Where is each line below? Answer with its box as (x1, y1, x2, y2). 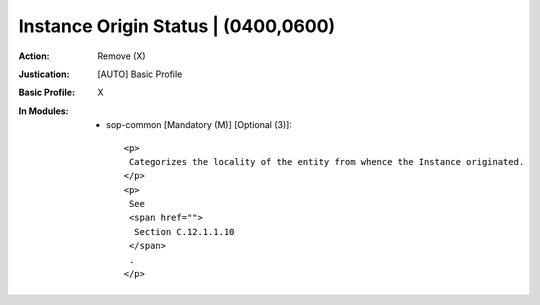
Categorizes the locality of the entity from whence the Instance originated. (128, 156, 525, 167)
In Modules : (18, 105, 69, 117)
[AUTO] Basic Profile (97, 68, 183, 80)
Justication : (18, 68, 70, 80)
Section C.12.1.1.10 (133, 226, 235, 237)
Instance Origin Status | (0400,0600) (18, 15, 336, 37)
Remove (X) (97, 50, 146, 62)
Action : (18, 50, 50, 62)
